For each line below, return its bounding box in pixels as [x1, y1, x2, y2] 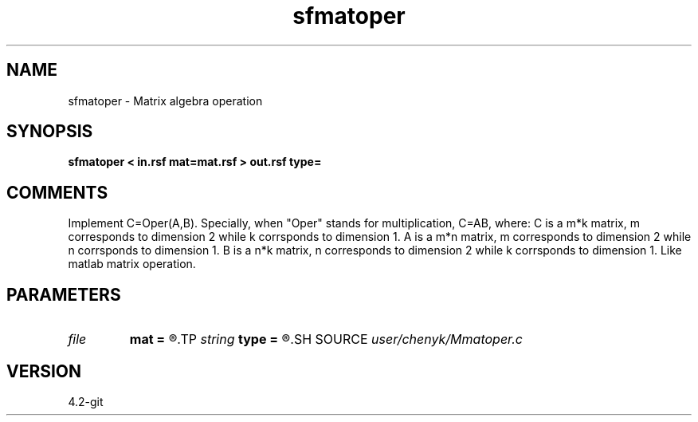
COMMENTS [6, 182, 108, 203]
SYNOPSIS [6, 121, 93, 142]
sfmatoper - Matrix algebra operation [68, 93, 263, 108]
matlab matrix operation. [68, 257, 196, 271]
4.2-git [68, 394, 104, 408]
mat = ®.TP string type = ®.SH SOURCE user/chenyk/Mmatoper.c [129, 331, 523, 348]
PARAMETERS [6, 284, 121, 305]
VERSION [6, 361, 82, 381]
